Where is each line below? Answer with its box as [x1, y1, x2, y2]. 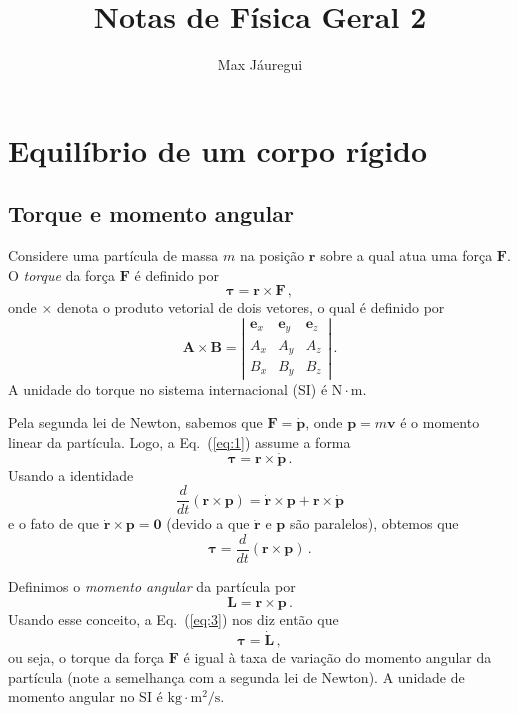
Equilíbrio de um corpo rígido [8, 129, 428, 170]
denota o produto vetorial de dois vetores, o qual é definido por [57, 297, 445, 318]
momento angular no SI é [8, 686, 163, 707]
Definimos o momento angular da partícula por [8, 575, 296, 596]
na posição [239, 245, 305, 266]
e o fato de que [8, 513, 99, 534]
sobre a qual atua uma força [320, 245, 493, 266]
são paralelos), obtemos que [289, 513, 459, 534]
